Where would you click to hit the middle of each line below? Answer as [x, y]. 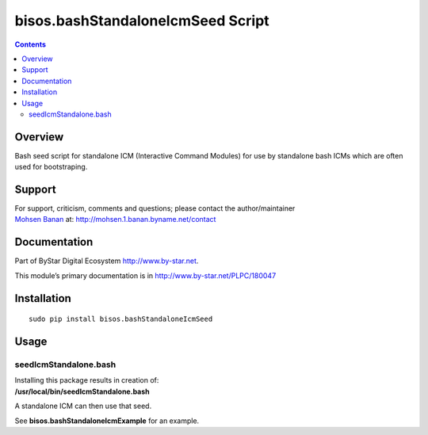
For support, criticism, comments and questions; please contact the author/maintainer [155, 208]
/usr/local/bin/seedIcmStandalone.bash [82, 391]
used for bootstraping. [51, 167]
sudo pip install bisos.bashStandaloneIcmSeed [121, 319]
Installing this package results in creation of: [87, 380]
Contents [31, 44]
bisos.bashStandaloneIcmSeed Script [142, 21]
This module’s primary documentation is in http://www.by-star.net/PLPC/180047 [145, 275]
